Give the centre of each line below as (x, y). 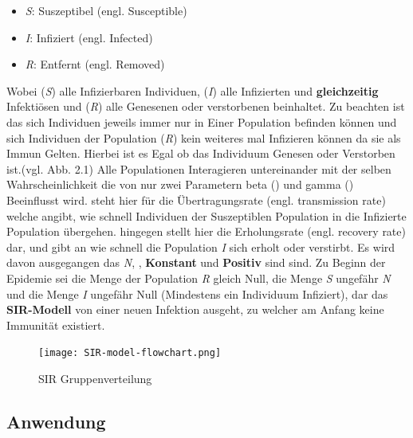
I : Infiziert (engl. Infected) (89, 37)
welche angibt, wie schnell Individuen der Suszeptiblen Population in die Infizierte (206, 215)
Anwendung (56, 421)
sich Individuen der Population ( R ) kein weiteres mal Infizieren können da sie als (204, 137)
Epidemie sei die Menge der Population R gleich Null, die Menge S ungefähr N (199, 278)
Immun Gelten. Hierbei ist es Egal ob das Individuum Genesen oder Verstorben (201, 153)
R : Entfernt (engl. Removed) (95, 64)
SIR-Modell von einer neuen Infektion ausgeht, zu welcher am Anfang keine (195, 309)
